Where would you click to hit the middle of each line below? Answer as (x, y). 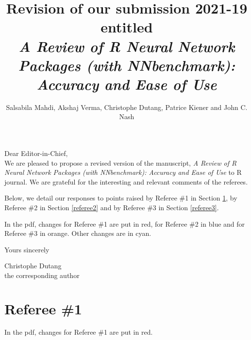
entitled (127, 27)
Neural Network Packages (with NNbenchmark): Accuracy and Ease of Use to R (123, 172)
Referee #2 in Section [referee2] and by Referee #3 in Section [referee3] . (112, 208)
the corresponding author (42, 275)
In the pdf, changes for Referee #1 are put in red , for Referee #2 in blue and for (125, 224)
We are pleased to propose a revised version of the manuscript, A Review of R (121, 162)
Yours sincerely (27, 249)
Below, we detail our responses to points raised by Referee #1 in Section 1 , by (121, 198)
